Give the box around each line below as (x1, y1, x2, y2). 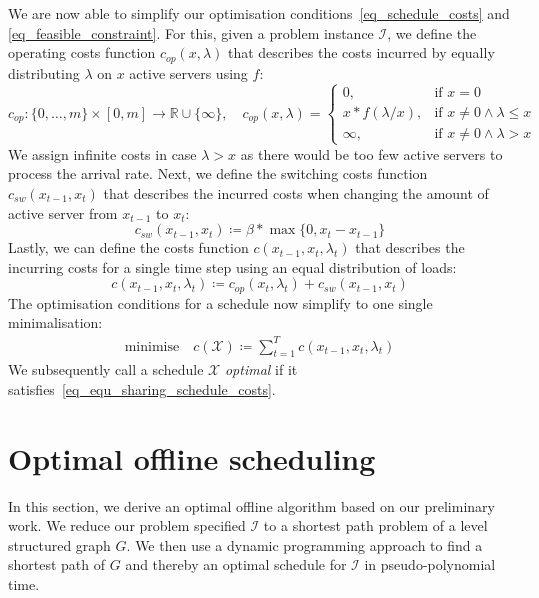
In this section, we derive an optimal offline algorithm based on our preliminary (8, 495, 495, 516)
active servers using (129, 62, 248, 83)
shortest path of (8, 554, 106, 575)
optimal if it (224, 359, 298, 380)
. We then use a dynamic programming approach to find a (126, 534, 483, 555)
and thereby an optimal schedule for (125, 554, 347, 575)
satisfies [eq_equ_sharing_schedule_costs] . (8, 378, 276, 399)
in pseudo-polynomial (364, 554, 496, 575)
